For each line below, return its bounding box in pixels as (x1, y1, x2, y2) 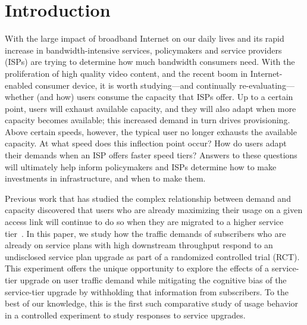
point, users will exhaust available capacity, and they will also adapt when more (5, 102, 296, 114)
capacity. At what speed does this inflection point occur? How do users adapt (5, 137, 287, 149)
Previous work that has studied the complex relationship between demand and (5, 192, 291, 204)
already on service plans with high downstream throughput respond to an (5, 239, 273, 251)
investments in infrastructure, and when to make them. (5, 172, 206, 185)
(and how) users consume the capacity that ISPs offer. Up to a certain (36, 90, 293, 103)
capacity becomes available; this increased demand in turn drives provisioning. (5, 114, 290, 126)
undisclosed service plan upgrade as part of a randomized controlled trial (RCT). (5, 250, 300, 262)
